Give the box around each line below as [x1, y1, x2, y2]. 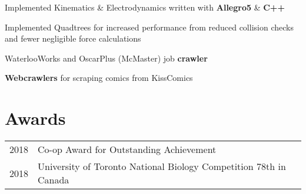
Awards [5, 106, 66, 130]
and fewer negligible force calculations [5, 32, 141, 45]
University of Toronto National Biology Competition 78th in [38, 159, 286, 173]
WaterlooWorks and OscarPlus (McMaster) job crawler [5, 52, 208, 64]
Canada [38, 173, 69, 187]
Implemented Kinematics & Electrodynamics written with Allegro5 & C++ [5, 1, 285, 13]
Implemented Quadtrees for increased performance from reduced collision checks [5, 21, 294, 33]
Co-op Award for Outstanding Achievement [38, 142, 217, 156]
